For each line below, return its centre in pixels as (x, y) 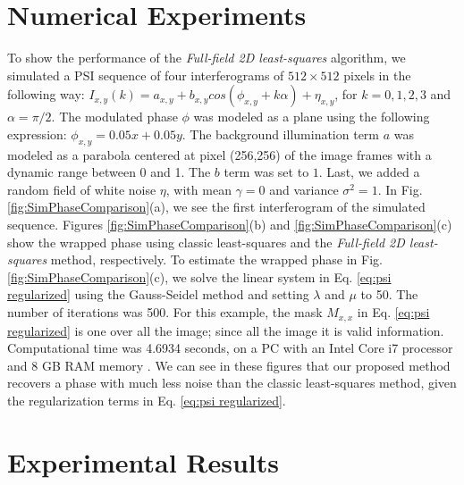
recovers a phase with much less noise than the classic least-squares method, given (232, 383)
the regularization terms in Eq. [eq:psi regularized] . (147, 400)
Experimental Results (143, 461)
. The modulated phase (114, 117)
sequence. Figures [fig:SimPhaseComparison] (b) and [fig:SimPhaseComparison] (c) (230, 225)
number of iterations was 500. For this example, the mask (165, 312)
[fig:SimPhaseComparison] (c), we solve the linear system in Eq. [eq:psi (199, 276)
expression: (37, 134)
